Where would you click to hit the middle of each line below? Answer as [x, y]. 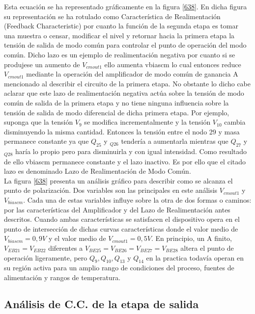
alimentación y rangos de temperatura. [62, 277]
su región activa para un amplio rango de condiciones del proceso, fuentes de [119, 268]
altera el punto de [207, 248]
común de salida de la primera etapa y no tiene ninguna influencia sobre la [116, 102]
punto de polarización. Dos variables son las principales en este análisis [111, 190]
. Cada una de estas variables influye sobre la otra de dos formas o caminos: [137, 199]
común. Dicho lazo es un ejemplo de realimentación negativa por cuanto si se [120, 54]
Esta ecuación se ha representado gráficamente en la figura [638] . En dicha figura [126, 6]
